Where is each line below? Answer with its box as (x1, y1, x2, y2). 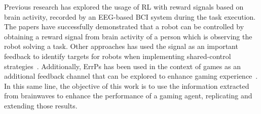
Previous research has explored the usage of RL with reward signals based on (4, 2, 244, 12)
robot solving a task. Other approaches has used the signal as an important (4, 41, 238, 51)
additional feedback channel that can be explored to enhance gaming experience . (4, 71, 258, 81)
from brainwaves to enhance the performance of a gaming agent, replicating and (4, 90, 252, 101)
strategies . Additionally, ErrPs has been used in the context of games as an (4, 61, 241, 71)
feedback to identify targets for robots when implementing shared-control (4, 50, 231, 61)
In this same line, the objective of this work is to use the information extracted (4, 80, 249, 91)
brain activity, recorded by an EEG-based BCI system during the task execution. (4, 11, 256, 22)
